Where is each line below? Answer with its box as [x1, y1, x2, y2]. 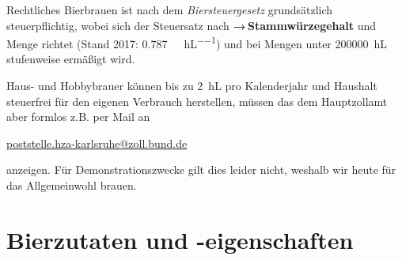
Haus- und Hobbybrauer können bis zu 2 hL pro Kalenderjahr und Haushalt [6, 77, 377, 94]
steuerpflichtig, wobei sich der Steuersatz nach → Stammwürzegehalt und [6, 17, 377, 33]
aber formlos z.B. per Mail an [6, 108, 150, 125]
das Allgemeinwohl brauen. [6, 177, 137, 193]
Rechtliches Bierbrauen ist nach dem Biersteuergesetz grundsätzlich [6, 2, 333, 17]
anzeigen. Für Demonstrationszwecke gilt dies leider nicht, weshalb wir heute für [6, 161, 396, 178]
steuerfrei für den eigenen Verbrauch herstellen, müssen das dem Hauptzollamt [6, 92, 388, 109]
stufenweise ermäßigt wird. [6, 51, 135, 67]
